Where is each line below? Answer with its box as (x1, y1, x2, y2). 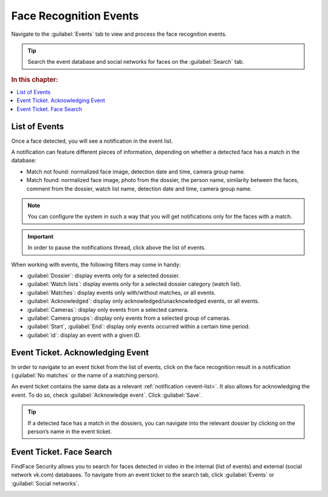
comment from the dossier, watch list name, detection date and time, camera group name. (26, 185, 252, 192)
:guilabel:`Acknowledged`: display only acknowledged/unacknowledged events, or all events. (26, 297, 260, 305)
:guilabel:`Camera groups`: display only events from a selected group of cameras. (26, 314, 231, 322)
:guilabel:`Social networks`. (11, 479, 80, 487)
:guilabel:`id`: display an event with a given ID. (26, 331, 141, 339)
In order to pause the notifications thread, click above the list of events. (27, 244, 206, 251)
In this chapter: (11, 75, 58, 84)
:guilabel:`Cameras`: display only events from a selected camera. (26, 306, 189, 313)
